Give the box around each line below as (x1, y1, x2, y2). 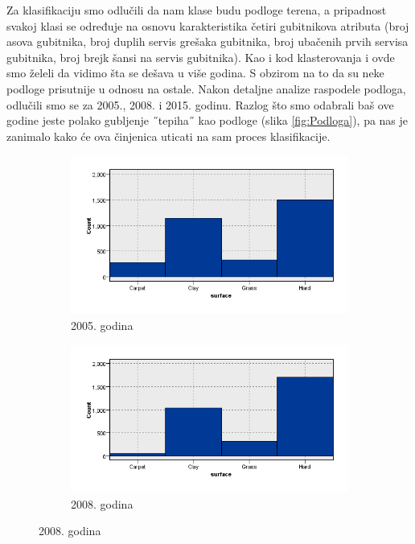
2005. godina (71, 316, 134, 333)
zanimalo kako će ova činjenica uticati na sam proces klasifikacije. (6, 127, 331, 144)
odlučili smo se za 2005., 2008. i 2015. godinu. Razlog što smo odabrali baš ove (6, 96, 394, 113)
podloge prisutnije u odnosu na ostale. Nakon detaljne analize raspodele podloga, (6, 80, 406, 97)
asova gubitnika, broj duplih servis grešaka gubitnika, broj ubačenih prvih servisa (6, 33, 409, 50)
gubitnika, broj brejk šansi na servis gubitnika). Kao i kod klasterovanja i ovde (6, 48, 395, 65)
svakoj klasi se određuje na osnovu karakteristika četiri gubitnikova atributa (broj (6, 17, 409, 34)
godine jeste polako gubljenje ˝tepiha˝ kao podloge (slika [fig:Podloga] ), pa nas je (6, 112, 409, 129)
